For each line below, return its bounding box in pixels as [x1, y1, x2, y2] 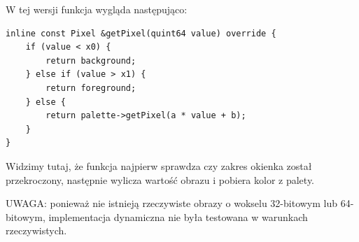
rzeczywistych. [6, 223, 67, 238]
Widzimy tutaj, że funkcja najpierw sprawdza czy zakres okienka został [6, 158, 312, 173]
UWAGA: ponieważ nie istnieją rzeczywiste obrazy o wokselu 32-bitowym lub [6, 196, 338, 211]
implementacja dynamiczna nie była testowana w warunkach [48, 209, 308, 224]
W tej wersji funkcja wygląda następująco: [6, 2, 188, 16]
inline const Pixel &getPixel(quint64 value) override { [6, 28, 276, 38]
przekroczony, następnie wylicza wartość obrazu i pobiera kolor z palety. [6, 172, 314, 187]
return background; [45, 55, 136, 66]
